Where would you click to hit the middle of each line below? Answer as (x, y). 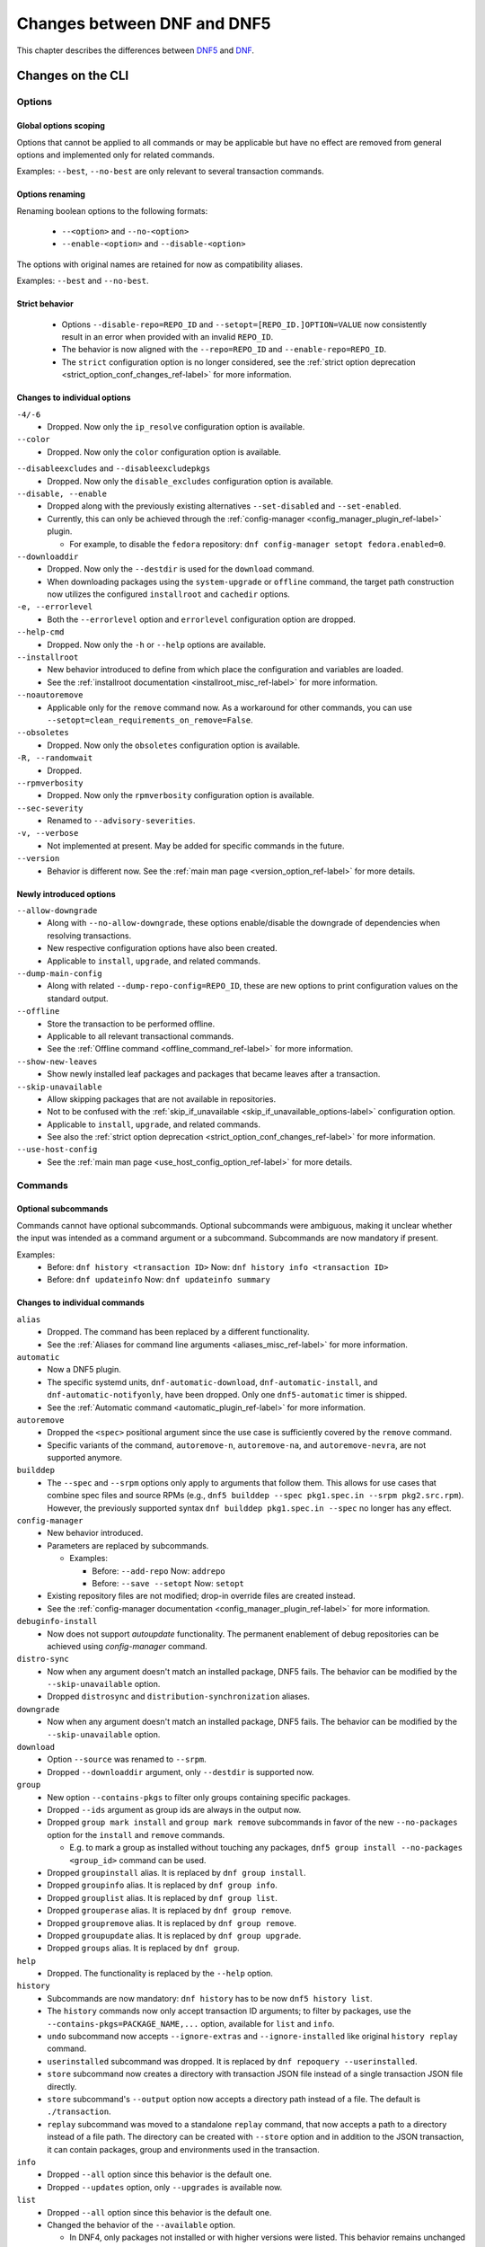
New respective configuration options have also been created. (162, 948)
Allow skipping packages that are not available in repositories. (162, 1099)
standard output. (78, 999)
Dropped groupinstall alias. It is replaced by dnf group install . (176, 1872)
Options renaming (51, 194)
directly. (62, 2086)
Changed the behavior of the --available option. (141, 2225)
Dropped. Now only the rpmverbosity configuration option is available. (181, 795)
